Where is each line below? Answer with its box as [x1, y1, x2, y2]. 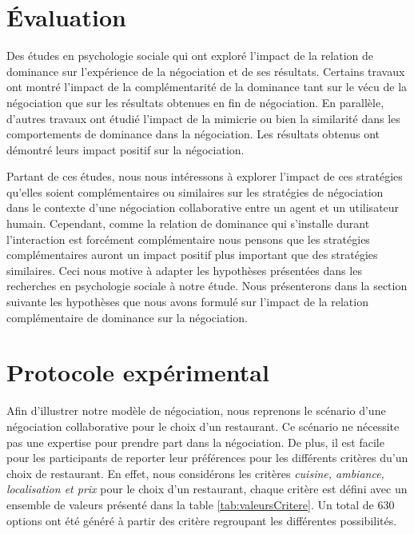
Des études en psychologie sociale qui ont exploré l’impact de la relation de [6, 47, 374, 64]
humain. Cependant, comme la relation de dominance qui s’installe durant [6, 215, 370, 232]
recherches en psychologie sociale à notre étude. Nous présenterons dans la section [6, 277, 408, 294]
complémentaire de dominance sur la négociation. [6, 309, 248, 325]
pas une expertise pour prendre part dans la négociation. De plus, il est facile [6, 433, 384, 450]
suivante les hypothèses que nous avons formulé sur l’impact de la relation [6, 293, 368, 310]
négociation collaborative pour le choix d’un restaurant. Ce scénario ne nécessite [6, 417, 400, 434]
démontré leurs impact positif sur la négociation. [6, 141, 245, 157]
